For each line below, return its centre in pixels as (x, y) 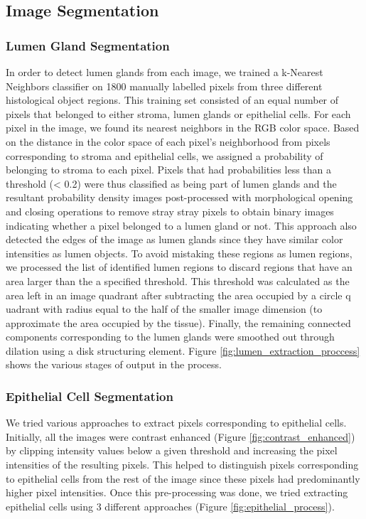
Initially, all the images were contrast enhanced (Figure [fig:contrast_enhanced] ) (181, 436)
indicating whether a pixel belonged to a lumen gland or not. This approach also (181, 225)
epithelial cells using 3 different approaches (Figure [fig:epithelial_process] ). (170, 506)
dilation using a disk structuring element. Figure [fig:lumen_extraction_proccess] (183, 350)
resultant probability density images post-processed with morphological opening (179, 197)
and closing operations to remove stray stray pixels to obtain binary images (170, 211)
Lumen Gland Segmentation (88, 45)
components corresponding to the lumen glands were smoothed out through (170, 337)
